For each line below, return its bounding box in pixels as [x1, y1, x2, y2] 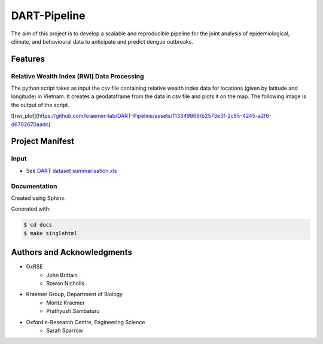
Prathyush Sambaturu [46, 308, 100, 315]
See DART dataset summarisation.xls [26, 167, 117, 174]
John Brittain [46, 271, 78, 278]
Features [11, 54, 45, 64]
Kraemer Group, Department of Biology [26, 291, 123, 298]
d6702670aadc [11, 120, 49, 128]
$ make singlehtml [23, 230, 78, 236]
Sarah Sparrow [46, 327, 83, 334]
